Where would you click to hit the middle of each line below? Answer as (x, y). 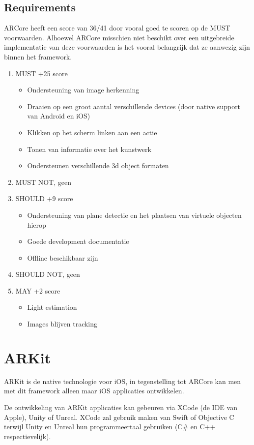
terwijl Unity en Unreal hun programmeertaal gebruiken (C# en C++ (110, 427)
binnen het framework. (38, 56)
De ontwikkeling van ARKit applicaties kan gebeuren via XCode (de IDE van (121, 407)
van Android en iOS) (59, 116)
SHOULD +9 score (44, 198)
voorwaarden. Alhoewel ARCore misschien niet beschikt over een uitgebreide (119, 37)
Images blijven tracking (62, 324)
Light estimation (52, 307)
